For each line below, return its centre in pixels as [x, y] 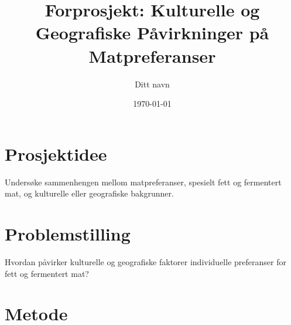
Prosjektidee [56, 153]
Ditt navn [152, 84]
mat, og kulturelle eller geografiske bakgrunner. [89, 193]
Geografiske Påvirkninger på [152, 33]
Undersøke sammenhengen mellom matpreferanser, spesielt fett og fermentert [143, 182]
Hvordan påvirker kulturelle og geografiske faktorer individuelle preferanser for [145, 261]
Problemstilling [68, 233]
